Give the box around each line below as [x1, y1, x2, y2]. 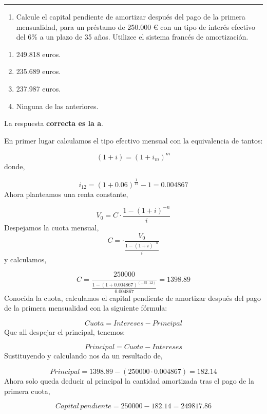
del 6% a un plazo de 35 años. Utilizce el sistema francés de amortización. [16, 31, 249, 42]
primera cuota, [4, 385, 50, 396]
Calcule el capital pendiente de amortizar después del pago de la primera [16, 11, 245, 22]
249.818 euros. [16, 48, 61, 59]
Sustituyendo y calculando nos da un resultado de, [4, 350, 163, 361]
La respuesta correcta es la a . [4, 118, 103, 129]
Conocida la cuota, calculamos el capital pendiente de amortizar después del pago [4, 292, 261, 303]
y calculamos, [4, 254, 47, 264]
